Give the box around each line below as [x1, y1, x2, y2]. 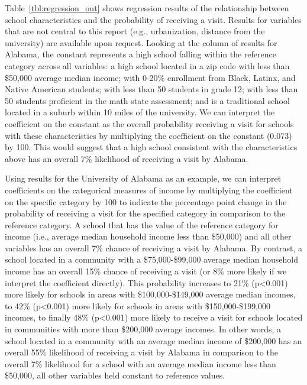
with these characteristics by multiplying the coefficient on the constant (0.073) [5, 129, 292, 141]
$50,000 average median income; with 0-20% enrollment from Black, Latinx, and [5, 71, 296, 83]
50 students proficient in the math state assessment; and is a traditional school [5, 94, 290, 106]
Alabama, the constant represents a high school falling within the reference [5, 48, 276, 60]
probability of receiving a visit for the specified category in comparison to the [5, 207, 286, 219]
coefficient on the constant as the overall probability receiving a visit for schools [5, 117, 294, 130]
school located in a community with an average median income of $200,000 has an [5, 334, 302, 347]
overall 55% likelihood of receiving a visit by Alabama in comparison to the [5, 346, 278, 358]
